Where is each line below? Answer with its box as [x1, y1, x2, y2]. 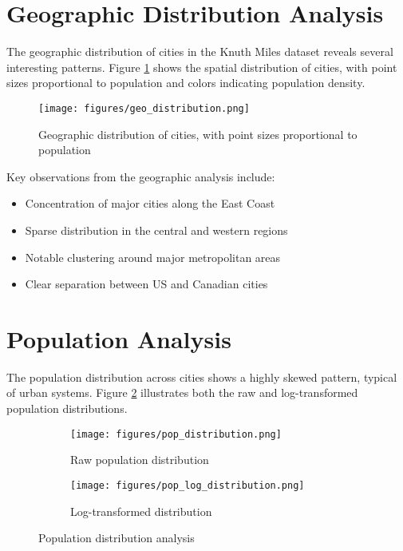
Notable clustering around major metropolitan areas [25, 248, 281, 265]
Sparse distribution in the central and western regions [25, 221, 288, 238]
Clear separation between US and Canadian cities [25, 275, 268, 292]
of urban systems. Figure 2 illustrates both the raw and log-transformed [6, 384, 358, 401]
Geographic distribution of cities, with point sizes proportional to [38, 125, 358, 142]
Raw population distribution [70, 451, 209, 468]
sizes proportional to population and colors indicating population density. [6, 74, 365, 91]
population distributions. [6, 400, 128, 417]
